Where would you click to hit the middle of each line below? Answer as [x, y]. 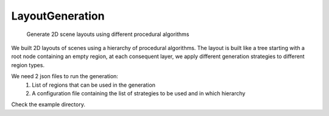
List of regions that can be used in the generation [94, 85]
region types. [28, 65]
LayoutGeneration [58, 16]
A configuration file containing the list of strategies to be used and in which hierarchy [139, 93]
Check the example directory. [48, 104]
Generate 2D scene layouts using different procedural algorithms [108, 34]
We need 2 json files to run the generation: [65, 76]
